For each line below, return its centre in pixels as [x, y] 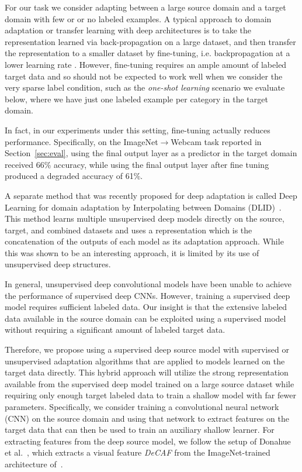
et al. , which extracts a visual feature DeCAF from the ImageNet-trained [138, 452]
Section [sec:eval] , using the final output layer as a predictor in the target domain [151, 153]
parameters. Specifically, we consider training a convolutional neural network [142, 406]
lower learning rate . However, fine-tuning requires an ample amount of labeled [146, 64]
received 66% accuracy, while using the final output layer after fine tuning [137, 164]
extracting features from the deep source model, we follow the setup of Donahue [148, 441]
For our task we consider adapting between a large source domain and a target [145, 7]
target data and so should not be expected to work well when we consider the [144, 76]
